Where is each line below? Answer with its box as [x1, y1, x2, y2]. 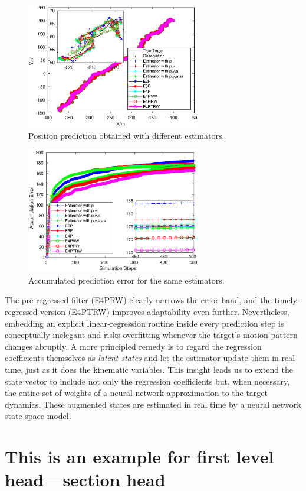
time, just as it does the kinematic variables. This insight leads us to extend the [5, 363, 294, 375]
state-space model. [5, 409, 71, 422]
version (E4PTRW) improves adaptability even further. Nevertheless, [40, 305, 289, 317]
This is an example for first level [5, 444, 274, 469]
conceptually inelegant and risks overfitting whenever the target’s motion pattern [5, 329, 298, 341]
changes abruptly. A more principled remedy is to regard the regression [5, 340, 262, 352]
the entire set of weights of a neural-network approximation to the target [5, 386, 268, 399]
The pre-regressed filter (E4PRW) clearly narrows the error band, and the [5, 294, 272, 306]
